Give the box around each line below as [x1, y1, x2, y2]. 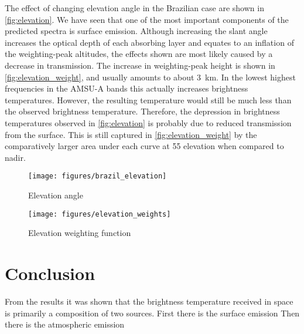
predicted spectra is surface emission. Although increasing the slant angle [5, 25, 268, 37]
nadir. [5, 151, 26, 163]
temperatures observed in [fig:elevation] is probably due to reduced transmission [5, 116, 292, 129]
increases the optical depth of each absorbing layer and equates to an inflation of [5, 36, 294, 48]
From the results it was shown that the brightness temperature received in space [5, 295, 293, 307]
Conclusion [5, 261, 95, 285]
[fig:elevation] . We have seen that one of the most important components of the [5, 13, 289, 25]
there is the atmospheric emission [5, 318, 125, 330]
